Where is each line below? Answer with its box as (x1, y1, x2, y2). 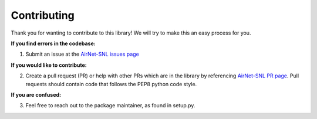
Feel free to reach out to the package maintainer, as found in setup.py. (25, 102, 195, 109)
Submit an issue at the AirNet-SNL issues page (25, 50, 139, 58)
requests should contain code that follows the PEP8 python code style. (25, 80, 197, 87)
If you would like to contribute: (11, 62, 87, 69)
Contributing (11, 9, 75, 22)
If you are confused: (11, 91, 62, 98)
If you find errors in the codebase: (11, 40, 96, 47)
